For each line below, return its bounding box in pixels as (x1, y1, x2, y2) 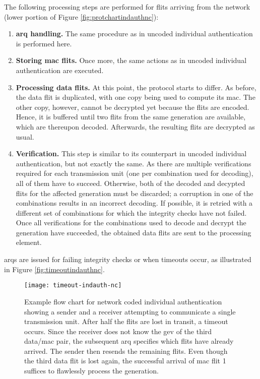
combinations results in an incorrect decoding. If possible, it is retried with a (16, 198, 253, 208)
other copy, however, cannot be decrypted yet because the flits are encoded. (16, 101, 249, 112)
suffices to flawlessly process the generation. (24, 365, 159, 376)
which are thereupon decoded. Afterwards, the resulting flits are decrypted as (16, 121, 255, 132)
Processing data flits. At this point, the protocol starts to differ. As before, (16, 82, 256, 92)
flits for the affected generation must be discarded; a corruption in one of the (16, 187, 253, 198)
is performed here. (16, 38, 72, 48)
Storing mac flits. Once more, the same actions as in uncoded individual (16, 55, 247, 66)
